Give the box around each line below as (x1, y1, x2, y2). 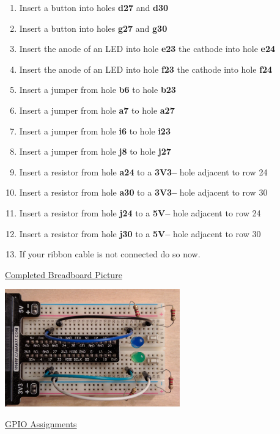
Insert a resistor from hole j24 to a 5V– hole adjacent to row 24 (19, 206, 261, 219)
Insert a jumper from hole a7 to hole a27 (19, 103, 175, 116)
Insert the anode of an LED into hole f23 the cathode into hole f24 (19, 62, 273, 75)
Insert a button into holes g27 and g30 (19, 21, 168, 34)
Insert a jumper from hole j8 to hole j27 (19, 145, 171, 158)
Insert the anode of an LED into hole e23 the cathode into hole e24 (19, 42, 276, 55)
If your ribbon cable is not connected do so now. (19, 248, 201, 260)
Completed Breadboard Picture (5, 268, 122, 281)
